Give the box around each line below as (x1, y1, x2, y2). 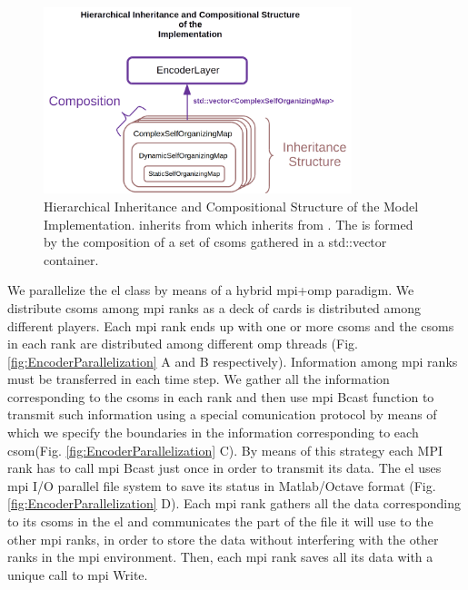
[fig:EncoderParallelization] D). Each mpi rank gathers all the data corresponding (7, 494, 462, 513)
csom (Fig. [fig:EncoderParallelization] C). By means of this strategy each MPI (7, 440, 443, 459)
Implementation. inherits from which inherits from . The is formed (44, 214, 413, 233)
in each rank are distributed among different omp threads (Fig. (7, 334, 358, 353)
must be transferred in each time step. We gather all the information (7, 369, 390, 388)
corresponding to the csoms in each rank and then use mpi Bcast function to (7, 387, 434, 406)
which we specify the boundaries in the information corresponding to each (7, 423, 419, 442)
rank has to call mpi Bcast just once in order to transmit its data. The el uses (7, 458, 442, 477)
